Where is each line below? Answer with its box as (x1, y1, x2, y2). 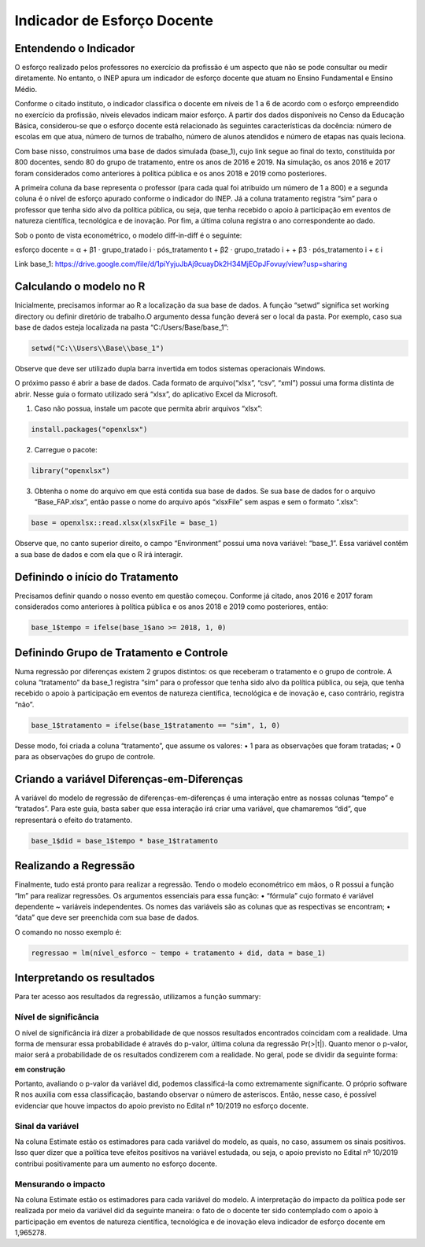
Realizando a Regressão (14, 859, 135, 873)
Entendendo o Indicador (14, 42, 135, 55)
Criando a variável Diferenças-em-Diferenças (14, 772, 243, 786)
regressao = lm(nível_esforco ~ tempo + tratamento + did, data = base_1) (31, 948, 327, 957)
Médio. (14, 84, 38, 94)
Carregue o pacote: (34, 445, 98, 455)
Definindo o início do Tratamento (14, 570, 179, 584)
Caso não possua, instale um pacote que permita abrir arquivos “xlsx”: (34, 404, 263, 413)
